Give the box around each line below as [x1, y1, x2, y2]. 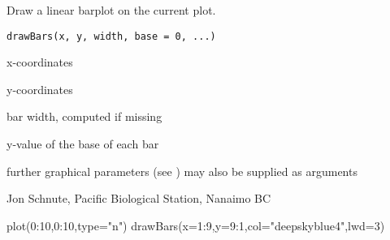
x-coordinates [6, 54, 73, 71]
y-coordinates [6, 80, 73, 97]
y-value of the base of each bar [6, 135, 159, 152]
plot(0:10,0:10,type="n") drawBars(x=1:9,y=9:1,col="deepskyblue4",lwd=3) [6, 216, 385, 234]
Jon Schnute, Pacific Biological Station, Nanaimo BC [6, 190, 271, 207]
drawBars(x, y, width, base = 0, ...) [6, 30, 216, 42]
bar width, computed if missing [6, 108, 162, 125]
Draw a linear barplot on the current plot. [6, 2, 216, 18]
